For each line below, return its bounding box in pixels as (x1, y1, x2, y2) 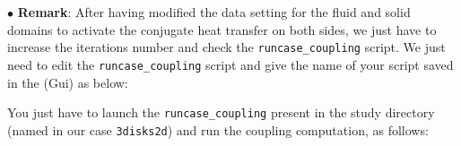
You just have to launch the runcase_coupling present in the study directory (7, 103, 435, 122)
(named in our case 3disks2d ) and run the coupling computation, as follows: (7, 120, 429, 139)
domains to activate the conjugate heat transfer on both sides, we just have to (7, 20, 437, 39)
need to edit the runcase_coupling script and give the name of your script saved (7, 55, 454, 73)
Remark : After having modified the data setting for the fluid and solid (17, 3, 411, 21)
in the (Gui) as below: (7, 73, 128, 91)
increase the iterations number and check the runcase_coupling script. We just (7, 38, 446, 56)
